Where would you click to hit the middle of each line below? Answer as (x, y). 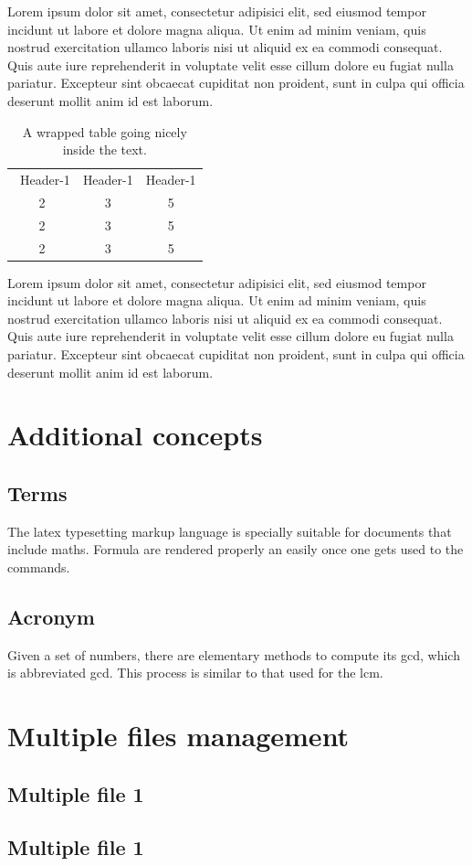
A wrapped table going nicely (105, 131)
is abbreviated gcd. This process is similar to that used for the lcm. (195, 673)
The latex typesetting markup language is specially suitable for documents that (230, 531)
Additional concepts (135, 435)
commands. (39, 567)
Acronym (51, 616)
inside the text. (105, 150)
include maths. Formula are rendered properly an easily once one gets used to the (236, 549)
